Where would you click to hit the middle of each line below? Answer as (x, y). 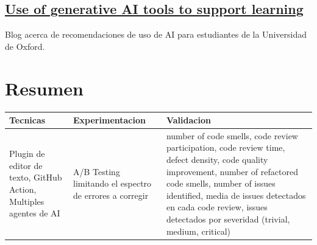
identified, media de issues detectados (236, 195)
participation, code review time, (226, 147)
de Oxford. (25, 46)
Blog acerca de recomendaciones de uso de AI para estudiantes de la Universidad (156, 34)
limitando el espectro (112, 183)
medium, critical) (198, 231)
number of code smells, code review (232, 135)
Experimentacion (109, 120)
